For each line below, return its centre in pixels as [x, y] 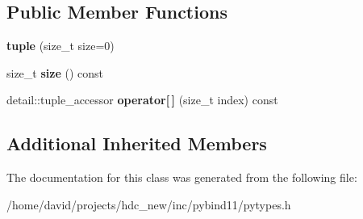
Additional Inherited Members [137, 143]
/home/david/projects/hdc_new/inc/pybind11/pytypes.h [149, 204]
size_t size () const [55, 72]
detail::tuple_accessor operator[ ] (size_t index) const [142, 100]
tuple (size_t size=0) [60, 46]
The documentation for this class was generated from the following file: [182, 177]
